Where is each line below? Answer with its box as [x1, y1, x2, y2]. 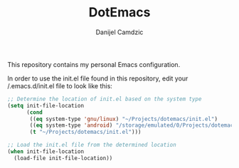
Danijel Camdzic [95, 28, 144, 36]
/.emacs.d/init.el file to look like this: [7, 81, 112, 90]
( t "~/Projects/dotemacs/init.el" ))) [29, 129, 142, 136]
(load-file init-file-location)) [14, 154, 113, 162]
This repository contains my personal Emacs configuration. [7, 60, 181, 68]
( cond [26, 108, 43, 116]
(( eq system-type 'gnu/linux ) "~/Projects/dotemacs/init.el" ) [29, 115, 218, 122]
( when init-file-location [7, 148, 84, 155]
